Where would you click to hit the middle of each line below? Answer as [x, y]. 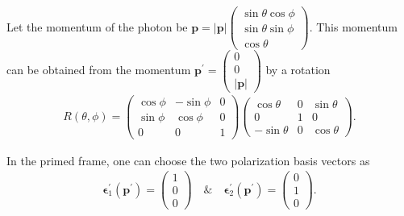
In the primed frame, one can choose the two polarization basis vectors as [188, 160]
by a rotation [298, 70]
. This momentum [353, 26]
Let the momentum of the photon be [97, 26]
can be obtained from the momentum [99, 70]
